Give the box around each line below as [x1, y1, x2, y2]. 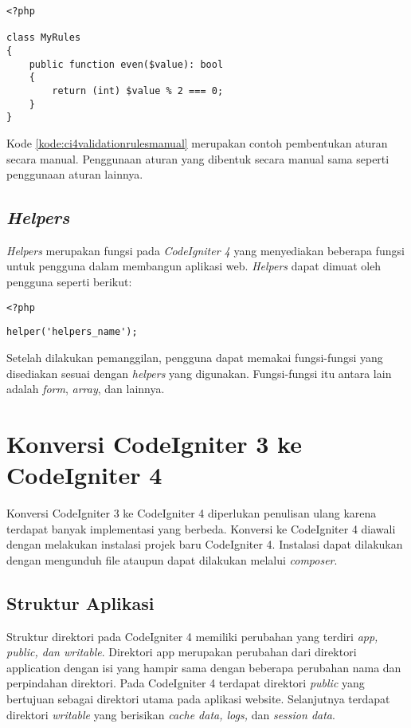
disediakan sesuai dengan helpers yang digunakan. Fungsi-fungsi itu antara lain [6, 364, 392, 381]
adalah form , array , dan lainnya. [6, 380, 165, 397]
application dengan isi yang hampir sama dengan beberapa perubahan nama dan [6, 659, 401, 675]
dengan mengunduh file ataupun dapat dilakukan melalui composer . [6, 551, 338, 568]
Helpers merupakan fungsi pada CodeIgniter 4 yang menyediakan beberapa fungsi [6, 242, 405, 258]
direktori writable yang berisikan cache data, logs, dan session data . [6, 706, 335, 722]
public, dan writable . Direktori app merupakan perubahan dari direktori [6, 643, 357, 660]
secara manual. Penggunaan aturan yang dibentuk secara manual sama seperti [6, 150, 389, 167]
